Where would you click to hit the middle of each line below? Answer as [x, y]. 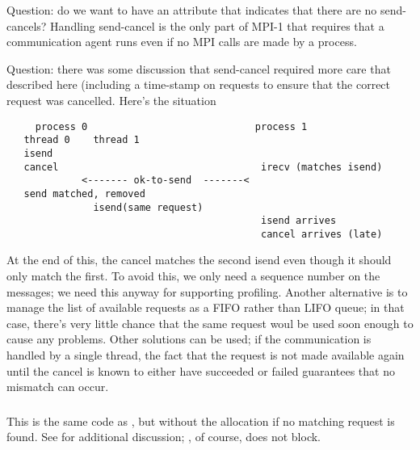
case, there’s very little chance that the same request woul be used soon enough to [210, 323]
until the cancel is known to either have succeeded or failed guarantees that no [201, 370]
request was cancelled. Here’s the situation [111, 100]
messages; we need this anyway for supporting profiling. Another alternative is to [207, 291]
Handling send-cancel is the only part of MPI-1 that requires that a [217, 25]
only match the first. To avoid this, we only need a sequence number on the [193, 276]
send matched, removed [84, 193]
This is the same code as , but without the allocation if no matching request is [201, 421]
